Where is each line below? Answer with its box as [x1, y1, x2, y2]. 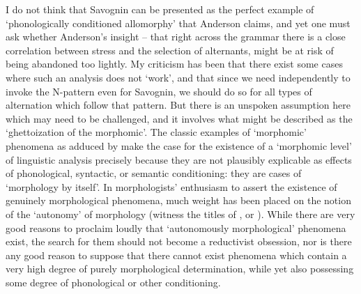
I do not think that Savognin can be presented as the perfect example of [6, 2, 314, 16]
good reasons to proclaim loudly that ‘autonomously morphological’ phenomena [6, 220, 346, 235]
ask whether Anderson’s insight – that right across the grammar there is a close [6, 29, 346, 44]
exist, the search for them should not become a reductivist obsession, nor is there [6, 234, 352, 249]
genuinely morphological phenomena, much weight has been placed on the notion [6, 193, 351, 208]
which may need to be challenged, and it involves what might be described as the [6, 111, 353, 125]
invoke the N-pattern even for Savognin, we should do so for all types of [6, 84, 312, 98]
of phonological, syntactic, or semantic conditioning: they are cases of [6, 166, 302, 180]
